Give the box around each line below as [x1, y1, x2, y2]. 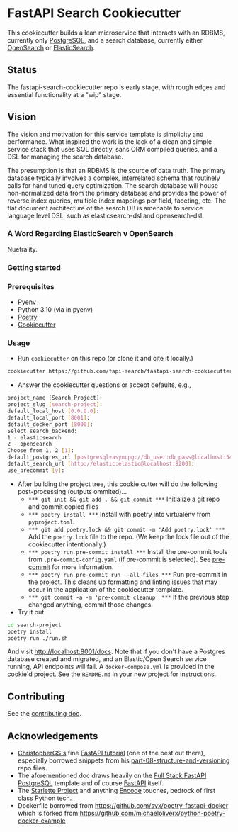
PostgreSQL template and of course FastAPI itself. [17, 779, 164, 787]
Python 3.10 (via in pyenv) [17, 305, 93, 314]
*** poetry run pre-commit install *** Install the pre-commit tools [28, 547, 228, 556]
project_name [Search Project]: [7, 395, 103, 402]
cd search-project [7, 622, 62, 629]
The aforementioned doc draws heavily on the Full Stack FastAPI [17, 771, 207, 780]
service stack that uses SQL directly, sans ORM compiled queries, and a [7, 145, 217, 153]
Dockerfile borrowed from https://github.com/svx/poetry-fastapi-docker [17, 802, 229, 809]
